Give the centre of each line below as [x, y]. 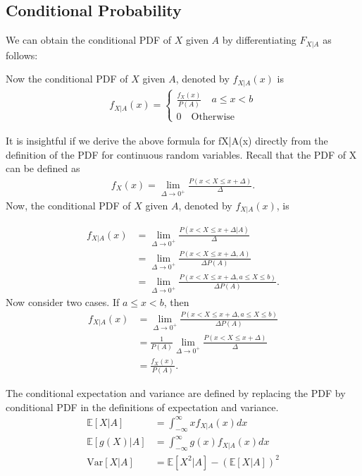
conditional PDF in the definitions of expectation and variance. [142, 407]
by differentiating [259, 40]
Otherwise [213, 117]
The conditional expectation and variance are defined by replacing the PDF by [176, 393]
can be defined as [43, 168]
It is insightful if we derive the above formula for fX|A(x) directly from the [167, 140]
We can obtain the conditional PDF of [89, 40]
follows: [22, 55]
